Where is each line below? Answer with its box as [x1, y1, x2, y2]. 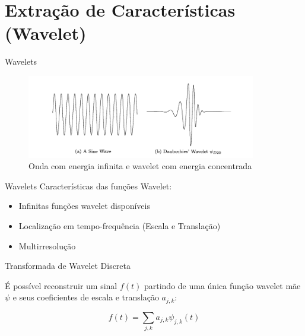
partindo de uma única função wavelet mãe [144, 279, 301, 291]
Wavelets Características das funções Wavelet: [5, 179, 172, 192]
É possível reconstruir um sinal [5, 279, 117, 291]
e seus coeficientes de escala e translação [12, 291, 159, 303]
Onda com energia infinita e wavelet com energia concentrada [28, 160, 252, 172]
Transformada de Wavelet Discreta [5, 259, 131, 272]
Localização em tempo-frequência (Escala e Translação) [18, 220, 221, 232]
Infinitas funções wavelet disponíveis [18, 199, 150, 212]
